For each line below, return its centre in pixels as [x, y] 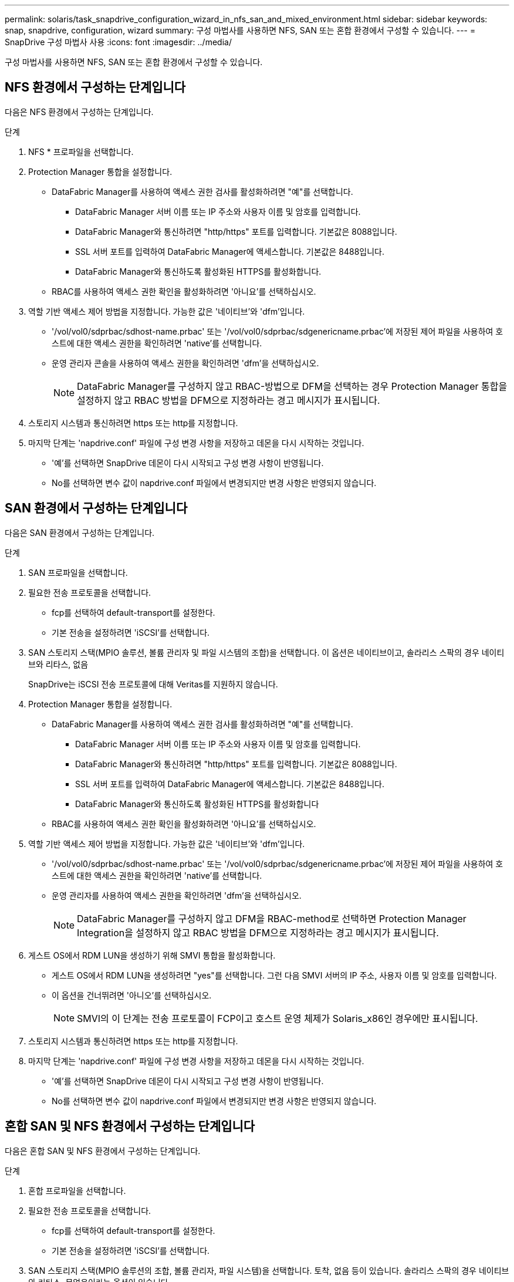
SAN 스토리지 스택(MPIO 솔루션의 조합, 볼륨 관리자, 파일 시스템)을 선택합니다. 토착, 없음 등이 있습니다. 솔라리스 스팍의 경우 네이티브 [269, 1270]
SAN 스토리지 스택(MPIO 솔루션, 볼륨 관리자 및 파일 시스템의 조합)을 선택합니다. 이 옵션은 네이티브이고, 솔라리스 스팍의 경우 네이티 [266, 652]
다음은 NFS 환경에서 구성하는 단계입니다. [79, 112]
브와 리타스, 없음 [58, 664]
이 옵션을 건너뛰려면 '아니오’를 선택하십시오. [132, 995]
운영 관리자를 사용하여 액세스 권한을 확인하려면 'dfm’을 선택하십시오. [177, 895]
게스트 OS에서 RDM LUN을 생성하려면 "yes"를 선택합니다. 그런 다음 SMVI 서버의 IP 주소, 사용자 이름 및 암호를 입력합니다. [274, 975]
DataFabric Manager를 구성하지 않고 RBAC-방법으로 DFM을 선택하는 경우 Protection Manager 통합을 [292, 386]
